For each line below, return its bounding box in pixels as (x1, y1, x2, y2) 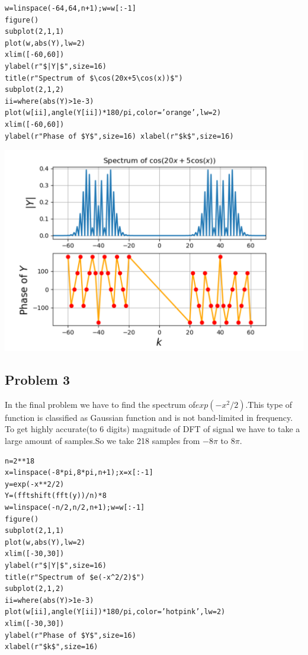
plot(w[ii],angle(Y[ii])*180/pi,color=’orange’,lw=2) (5, 108, 222, 117)
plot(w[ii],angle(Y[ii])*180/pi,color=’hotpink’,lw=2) (5, 608, 226, 616)
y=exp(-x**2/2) (5, 480, 65, 488)
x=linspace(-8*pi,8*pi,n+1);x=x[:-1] (5, 468, 153, 477)
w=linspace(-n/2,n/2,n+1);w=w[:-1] (5, 503, 145, 512)
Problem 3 (5, 370, 70, 389)
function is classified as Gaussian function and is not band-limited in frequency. (5, 411, 293, 423)
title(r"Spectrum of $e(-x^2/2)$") (5, 573, 145, 581)
